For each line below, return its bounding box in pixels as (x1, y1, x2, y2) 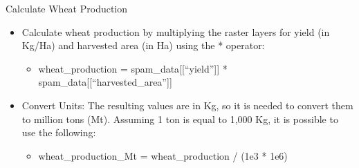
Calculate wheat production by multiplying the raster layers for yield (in (21, 24, 330, 39)
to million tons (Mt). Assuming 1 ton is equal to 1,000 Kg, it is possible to (21, 111, 338, 126)
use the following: (21, 125, 96, 140)
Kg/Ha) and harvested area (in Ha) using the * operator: (21, 38, 265, 53)
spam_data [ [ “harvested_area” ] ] (38, 75, 172, 89)
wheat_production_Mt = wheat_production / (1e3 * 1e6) (38, 148, 288, 162)
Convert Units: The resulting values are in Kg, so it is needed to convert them (21, 97, 353, 112)
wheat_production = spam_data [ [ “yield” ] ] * (38, 61, 228, 75)
